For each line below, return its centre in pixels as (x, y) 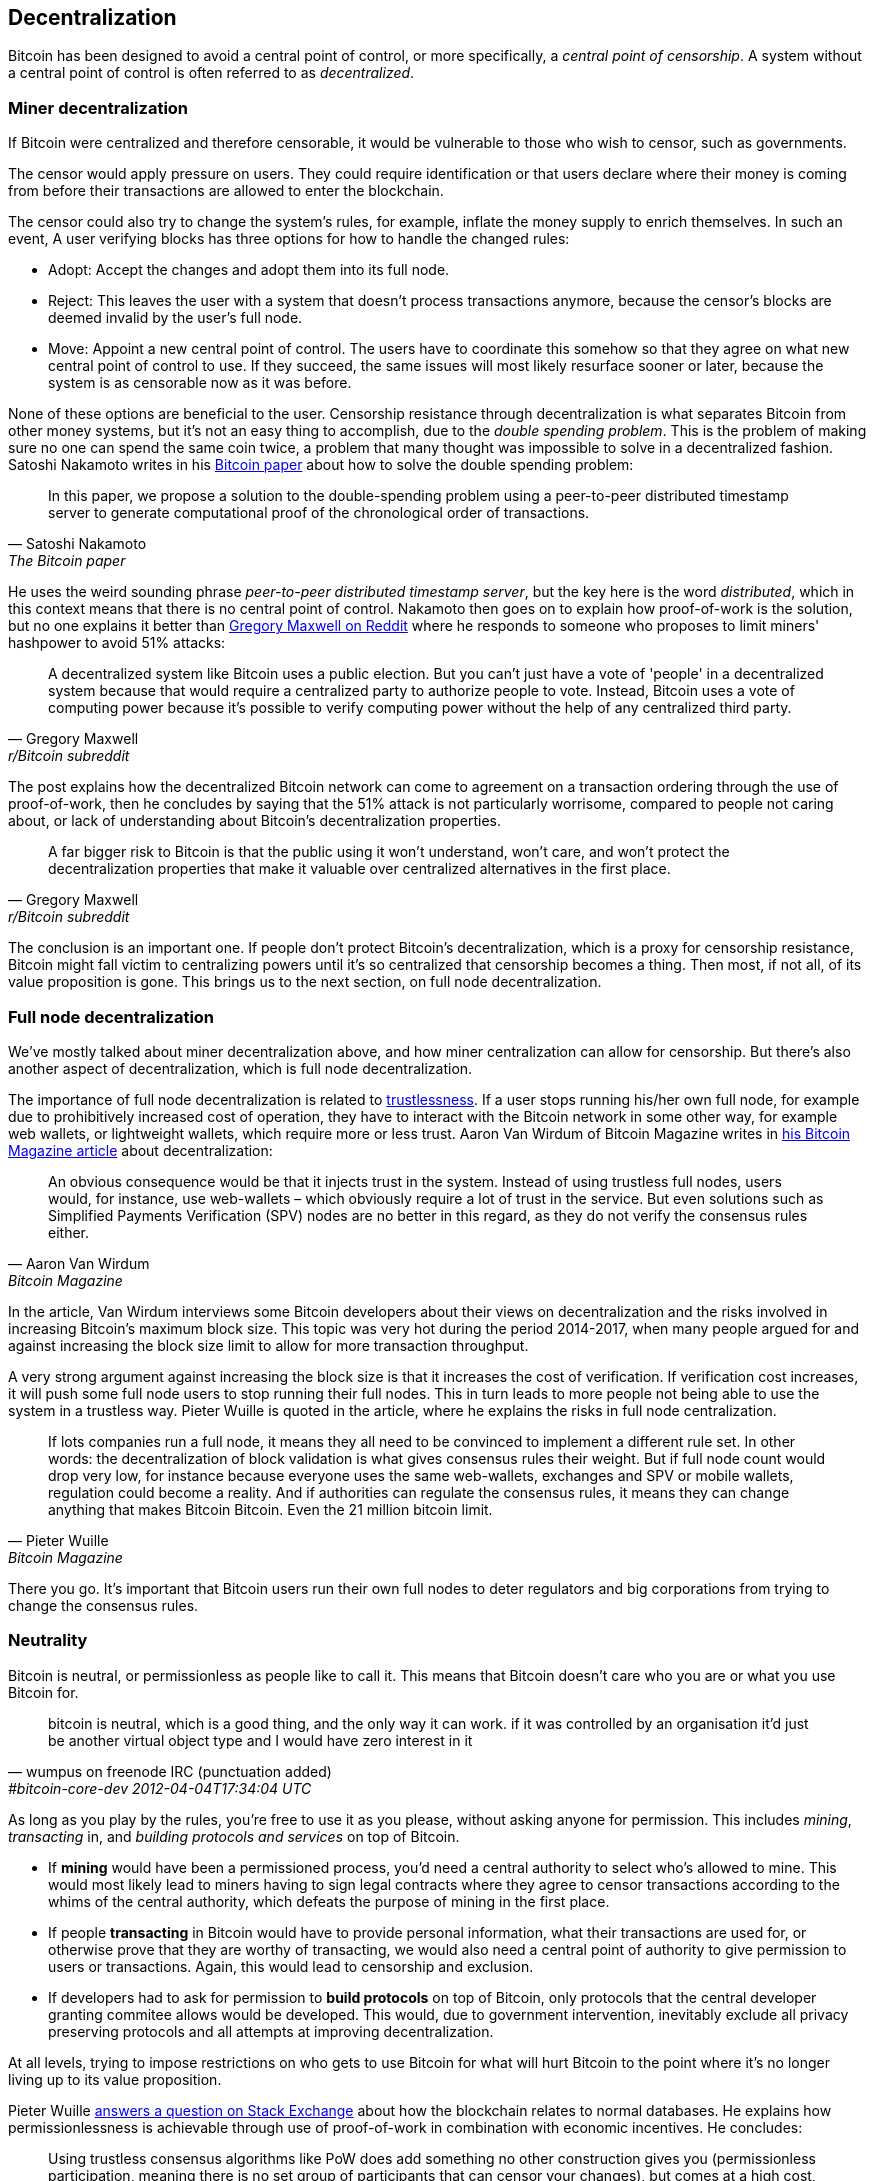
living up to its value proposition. (115, 2079)
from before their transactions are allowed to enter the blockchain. (226, 191)
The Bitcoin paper (67, 561)
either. (69, 1232)
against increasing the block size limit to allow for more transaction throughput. (268, 1345)
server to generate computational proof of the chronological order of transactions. (319, 513)
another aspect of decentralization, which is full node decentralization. (240, 1068)
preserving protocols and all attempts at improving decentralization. (271, 2031)
